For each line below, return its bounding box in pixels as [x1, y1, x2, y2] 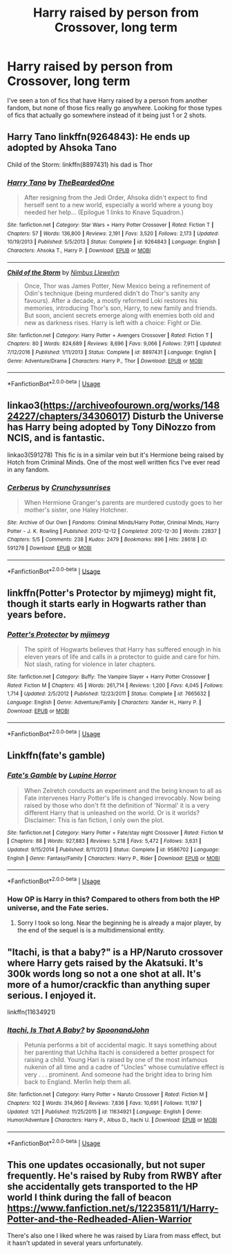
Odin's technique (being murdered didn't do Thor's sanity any [23, 289, 200, 297]
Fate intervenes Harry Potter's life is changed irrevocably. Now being [23, 794, 221, 802]
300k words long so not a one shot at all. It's [7, 968, 202, 979]
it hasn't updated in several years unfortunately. [7, 1239, 143, 1247]
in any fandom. [7, 465, 50, 473]
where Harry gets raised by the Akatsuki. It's [7, 957, 204, 968]
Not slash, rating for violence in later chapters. [23, 660, 157, 668]
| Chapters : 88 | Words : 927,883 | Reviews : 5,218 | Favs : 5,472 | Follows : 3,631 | [7, 837, 202, 845]
